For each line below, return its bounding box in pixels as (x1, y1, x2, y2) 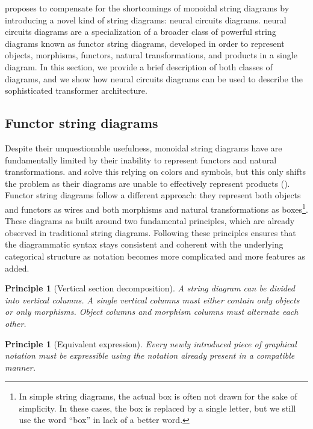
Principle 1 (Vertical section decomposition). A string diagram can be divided (5, 282, 295, 294)
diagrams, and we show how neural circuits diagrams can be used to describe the (5, 72, 303, 85)
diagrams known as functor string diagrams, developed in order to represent (5, 37, 285, 49)
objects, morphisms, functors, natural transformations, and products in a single (5, 49, 297, 61)
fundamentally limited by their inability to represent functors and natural (5, 153, 277, 166)
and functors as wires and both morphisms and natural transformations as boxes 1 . (5, 201, 308, 215)
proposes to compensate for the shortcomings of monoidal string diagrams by (5, 2, 290, 14)
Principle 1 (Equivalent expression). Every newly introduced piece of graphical (5, 337, 297, 350)
